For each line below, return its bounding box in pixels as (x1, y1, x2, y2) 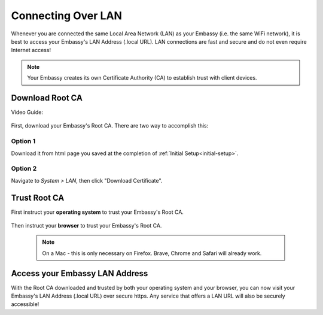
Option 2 (11, 165, 37, 173)
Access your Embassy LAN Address (11, 268, 148, 278)
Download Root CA (11, 93, 83, 103)
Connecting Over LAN (11, 9, 123, 22)
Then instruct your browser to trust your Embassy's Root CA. (11, 222, 162, 229)
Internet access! (11, 47, 51, 54)
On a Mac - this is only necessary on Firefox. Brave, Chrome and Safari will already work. (42, 249, 262, 257)
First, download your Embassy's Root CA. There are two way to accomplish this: (11, 122, 209, 129)
